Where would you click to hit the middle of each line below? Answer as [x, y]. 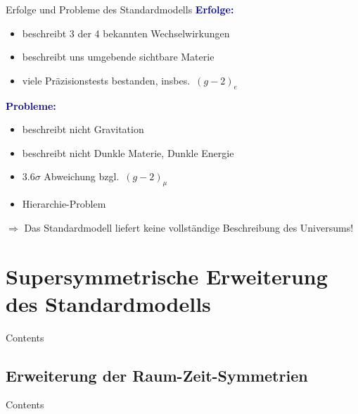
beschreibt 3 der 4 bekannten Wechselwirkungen [126, 33]
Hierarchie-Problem [64, 204]
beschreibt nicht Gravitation [83, 129]
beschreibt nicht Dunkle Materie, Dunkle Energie [128, 152]
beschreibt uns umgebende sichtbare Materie [118, 57]
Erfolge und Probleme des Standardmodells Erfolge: [120, 9]
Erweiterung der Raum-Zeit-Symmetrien [157, 375]
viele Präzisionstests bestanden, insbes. [106, 80]
